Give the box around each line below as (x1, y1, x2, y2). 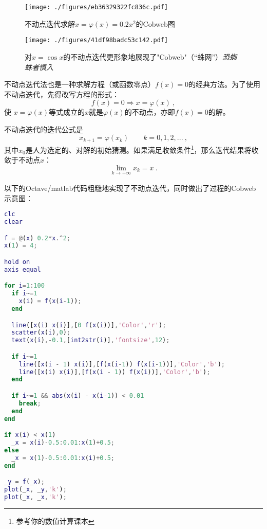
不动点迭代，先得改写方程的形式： (4, 89, 119, 99)
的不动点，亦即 (124, 107, 175, 117)
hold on (4, 258, 30, 266)
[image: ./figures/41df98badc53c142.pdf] (25, 37, 168, 44)
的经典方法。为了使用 (188, 79, 261, 90)
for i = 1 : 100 (4, 282, 45, 290)
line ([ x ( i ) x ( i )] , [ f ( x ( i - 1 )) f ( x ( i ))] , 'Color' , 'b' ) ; (18, 368, 211, 376)
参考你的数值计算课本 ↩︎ (16, 515, 94, 526)
